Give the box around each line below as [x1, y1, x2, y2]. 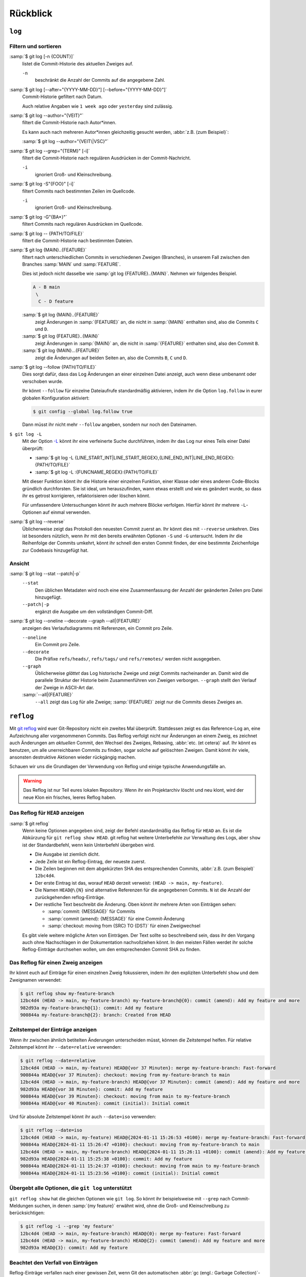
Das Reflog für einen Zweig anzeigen [9, 959, 103, 966]
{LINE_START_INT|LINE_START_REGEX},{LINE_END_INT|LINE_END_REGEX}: [74, 455, 235, 461]
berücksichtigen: [9, 1210, 45, 1216]
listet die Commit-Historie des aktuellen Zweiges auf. [22, 60, 134, 66]
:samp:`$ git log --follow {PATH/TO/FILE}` [9, 364, 97, 370]
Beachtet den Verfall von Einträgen [9, 1259, 98, 1266]
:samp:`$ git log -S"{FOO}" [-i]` [9, 181, 75, 187]
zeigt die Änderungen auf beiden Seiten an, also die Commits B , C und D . [35, 354, 188, 361]
